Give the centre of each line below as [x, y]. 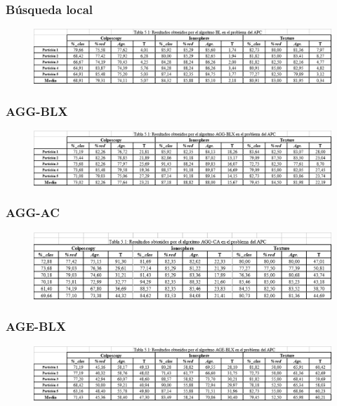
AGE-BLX [36, 326]
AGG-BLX [37, 111]
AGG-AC [33, 212]
